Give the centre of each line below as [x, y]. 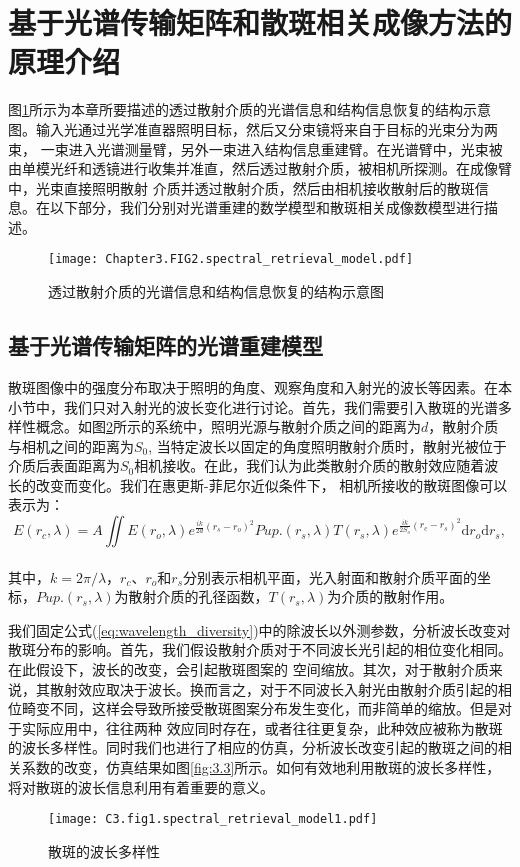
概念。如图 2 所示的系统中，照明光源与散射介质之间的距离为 [228, 426]
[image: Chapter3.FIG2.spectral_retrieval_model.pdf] [231, 259]
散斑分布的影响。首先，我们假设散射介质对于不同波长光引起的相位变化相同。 [260, 649]
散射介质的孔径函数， [198, 596]
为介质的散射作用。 [390, 596]
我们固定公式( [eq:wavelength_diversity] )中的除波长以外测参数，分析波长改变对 [259, 629]
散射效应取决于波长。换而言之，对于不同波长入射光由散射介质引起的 [273, 688]
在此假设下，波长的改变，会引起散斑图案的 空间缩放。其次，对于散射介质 [248, 669]
